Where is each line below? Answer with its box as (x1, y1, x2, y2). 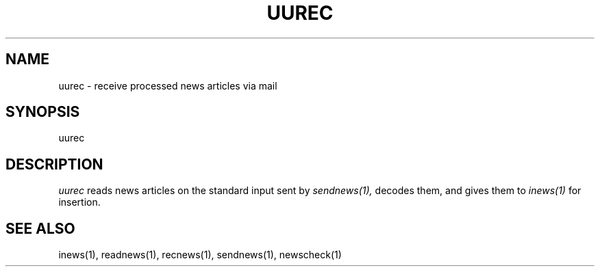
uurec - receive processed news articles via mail (58, 79, 277, 92)
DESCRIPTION (5, 155, 103, 173)
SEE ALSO (5, 219, 75, 237)
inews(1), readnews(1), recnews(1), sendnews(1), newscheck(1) (58, 249, 342, 261)
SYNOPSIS (5, 103, 80, 121)
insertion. (58, 196, 101, 208)
